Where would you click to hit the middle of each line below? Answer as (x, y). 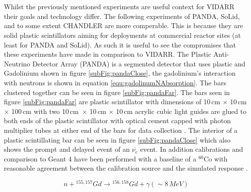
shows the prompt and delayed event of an (67, 149)
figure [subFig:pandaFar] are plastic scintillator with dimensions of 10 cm (112, 102)
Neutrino (17, 63)
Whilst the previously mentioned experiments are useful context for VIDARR (119, 7)
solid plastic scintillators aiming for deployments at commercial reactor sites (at (122, 35)
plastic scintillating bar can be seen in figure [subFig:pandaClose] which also (117, 139)
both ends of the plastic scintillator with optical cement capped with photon (117, 120)
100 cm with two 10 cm (45, 111)
